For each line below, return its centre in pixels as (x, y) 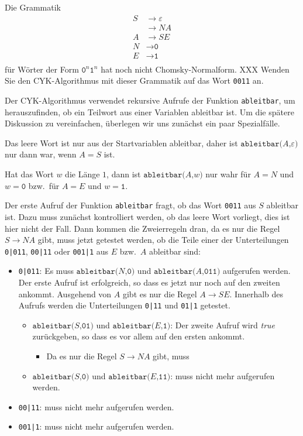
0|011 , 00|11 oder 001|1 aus (57, 251)
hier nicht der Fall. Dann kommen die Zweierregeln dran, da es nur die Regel (142, 228)
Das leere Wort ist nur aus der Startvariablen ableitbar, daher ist (121, 143)
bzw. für (44, 185)
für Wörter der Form (42, 69)
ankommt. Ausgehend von (65, 293)
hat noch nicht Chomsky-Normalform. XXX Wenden (195, 69)
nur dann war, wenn (41, 154)
